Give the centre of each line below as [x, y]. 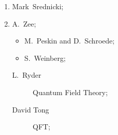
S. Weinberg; [45, 58]
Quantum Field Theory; [70, 92]
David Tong [31, 109]
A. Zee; [24, 23]
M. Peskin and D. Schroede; [70, 41]
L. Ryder [27, 75]
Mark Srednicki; [38, 6]
